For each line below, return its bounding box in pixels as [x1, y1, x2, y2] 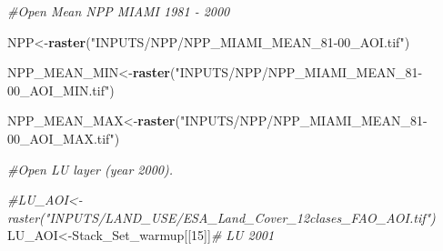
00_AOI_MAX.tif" [7, 128, 115, 147]
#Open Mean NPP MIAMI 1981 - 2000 [7, 2, 230, 20]
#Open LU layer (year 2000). [7, 159, 174, 178]
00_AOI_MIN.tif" [7, 80, 110, 99]
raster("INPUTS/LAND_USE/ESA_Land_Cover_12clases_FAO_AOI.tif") [7, 207, 436, 226]
